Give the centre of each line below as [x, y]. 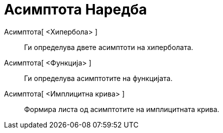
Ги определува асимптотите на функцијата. [98, 78]
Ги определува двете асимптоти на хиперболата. [109, 47]
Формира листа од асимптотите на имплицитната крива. [122, 109]
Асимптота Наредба [76, 9]
